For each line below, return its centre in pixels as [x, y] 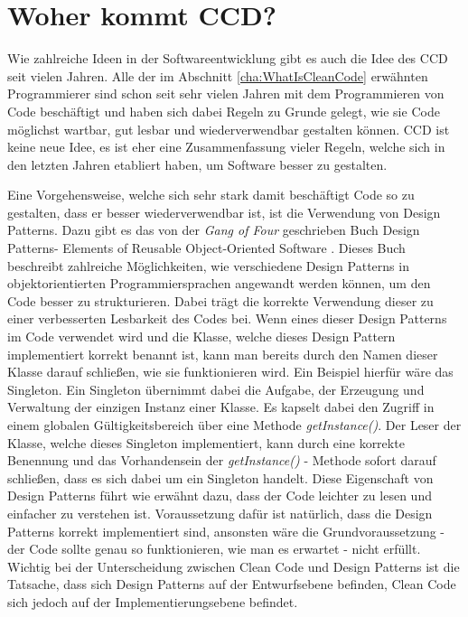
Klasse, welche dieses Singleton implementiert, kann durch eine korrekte [206, 442]
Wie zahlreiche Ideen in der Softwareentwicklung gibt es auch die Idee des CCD [228, 58]
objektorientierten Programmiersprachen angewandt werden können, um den [219, 283]
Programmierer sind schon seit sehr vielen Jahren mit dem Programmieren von [226, 93]
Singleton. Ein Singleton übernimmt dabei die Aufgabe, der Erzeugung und [216, 389]
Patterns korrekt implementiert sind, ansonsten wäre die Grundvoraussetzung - [226, 531]
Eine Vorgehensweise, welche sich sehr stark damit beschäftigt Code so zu [211, 195]
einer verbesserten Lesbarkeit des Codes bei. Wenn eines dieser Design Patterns [227, 318]
